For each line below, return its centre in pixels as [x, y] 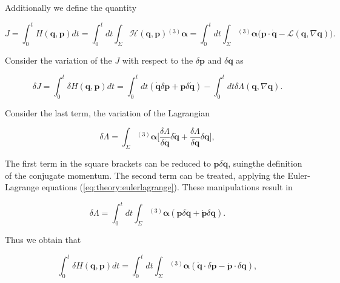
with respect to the [158, 60]
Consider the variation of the [58, 60]
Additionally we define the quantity [71, 7]
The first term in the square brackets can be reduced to [108, 163]
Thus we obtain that [43, 240]
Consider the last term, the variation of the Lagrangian [108, 112]
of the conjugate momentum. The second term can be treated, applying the [145, 175]
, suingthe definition [265, 163]
